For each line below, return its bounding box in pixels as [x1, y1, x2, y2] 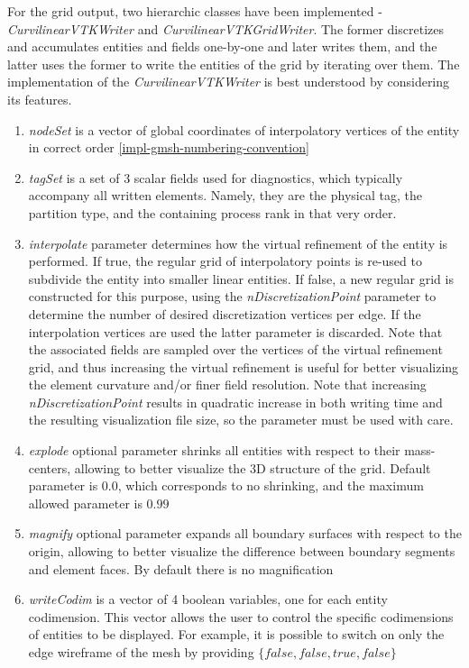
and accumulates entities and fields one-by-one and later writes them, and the [7, 37, 437, 56]
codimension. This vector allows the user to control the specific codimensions [28, 607, 454, 626]
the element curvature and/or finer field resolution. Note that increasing [28, 375, 427, 394]
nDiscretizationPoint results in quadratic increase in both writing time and [28, 392, 443, 411]
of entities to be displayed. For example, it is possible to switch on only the [28, 625, 445, 644]
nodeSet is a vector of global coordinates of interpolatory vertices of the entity [28, 120, 460, 139]
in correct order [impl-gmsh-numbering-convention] [28, 138, 309, 157]
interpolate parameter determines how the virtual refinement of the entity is [28, 233, 448, 252]
